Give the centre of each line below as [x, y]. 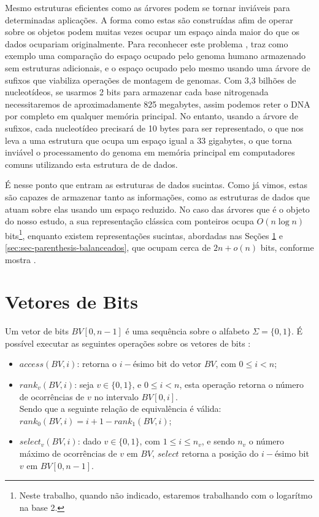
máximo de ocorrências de [68, 453]
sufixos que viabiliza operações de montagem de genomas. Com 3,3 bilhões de [151, 80]
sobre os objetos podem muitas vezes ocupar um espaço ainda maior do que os [152, 32]
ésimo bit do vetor [167, 364]
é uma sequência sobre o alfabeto [187, 331]
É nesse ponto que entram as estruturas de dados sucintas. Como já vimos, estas [156, 185]
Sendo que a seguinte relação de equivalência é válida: [120, 408]
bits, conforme [287, 247]
